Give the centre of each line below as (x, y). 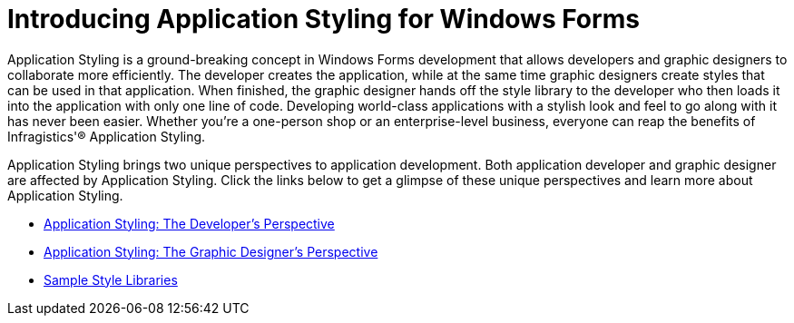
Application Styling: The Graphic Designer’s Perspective (211, 251)
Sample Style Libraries (111, 279)
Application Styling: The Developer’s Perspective (189, 223)
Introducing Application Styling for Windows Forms (323, 19)
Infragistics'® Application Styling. (107, 136)
